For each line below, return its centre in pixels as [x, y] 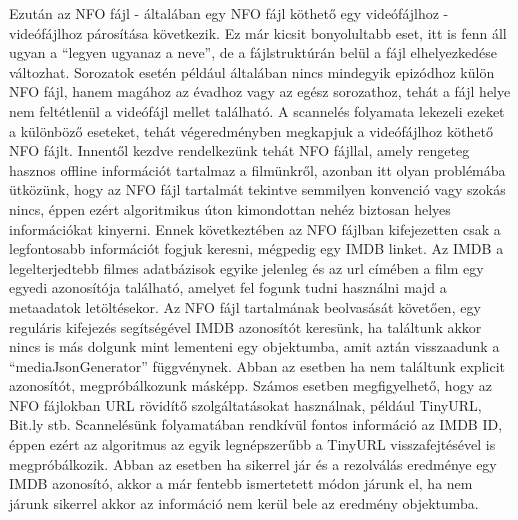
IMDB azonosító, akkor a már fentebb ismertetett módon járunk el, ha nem [241, 483]
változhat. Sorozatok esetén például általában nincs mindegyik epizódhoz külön [252, 71]
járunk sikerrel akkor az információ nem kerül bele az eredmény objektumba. [244, 502]
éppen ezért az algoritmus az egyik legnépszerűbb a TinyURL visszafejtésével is [252, 444]
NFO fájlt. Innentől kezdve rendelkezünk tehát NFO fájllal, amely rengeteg [239, 150]
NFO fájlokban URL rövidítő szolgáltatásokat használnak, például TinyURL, [245, 404]
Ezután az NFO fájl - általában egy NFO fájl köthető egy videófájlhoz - [229, 13]
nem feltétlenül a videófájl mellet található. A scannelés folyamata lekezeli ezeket [257, 110]
